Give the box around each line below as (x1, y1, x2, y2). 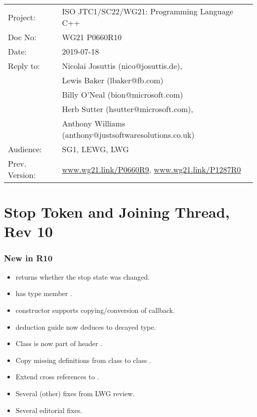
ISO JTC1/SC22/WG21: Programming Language (62, 5, 233, 17)
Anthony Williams (62, 118, 126, 129)
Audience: (8, 143, 42, 155)
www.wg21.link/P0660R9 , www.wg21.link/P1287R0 (62, 163, 241, 175)
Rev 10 (4, 221, 53, 241)
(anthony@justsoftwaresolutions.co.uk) (62, 129, 195, 140)
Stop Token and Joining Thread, (4, 202, 230, 222)
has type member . (15, 288, 72, 298)
